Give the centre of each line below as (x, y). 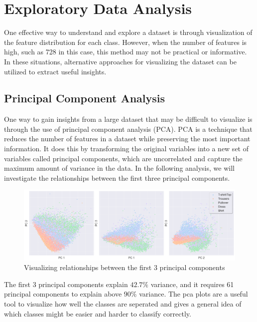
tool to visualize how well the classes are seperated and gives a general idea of (123, 304)
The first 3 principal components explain (66, 284)
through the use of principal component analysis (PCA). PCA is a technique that (128, 129)
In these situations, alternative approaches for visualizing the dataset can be (120, 61)
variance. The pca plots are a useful (193, 294)
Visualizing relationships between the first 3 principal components (125, 267)
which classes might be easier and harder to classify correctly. (98, 313)
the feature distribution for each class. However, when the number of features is (126, 42)
